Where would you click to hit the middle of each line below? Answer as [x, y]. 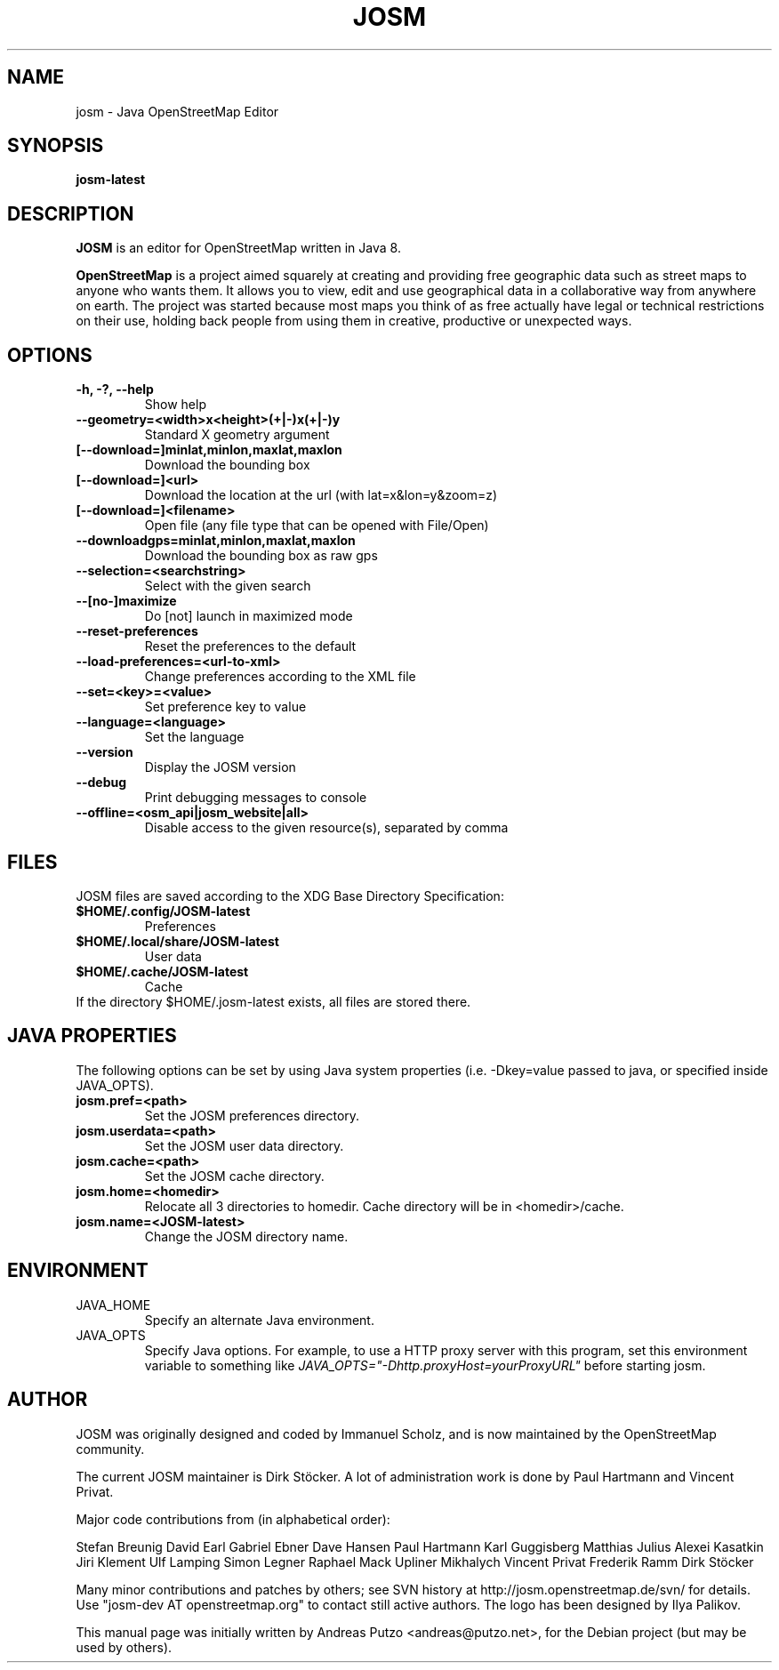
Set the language [194, 737]
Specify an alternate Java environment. [259, 1320]
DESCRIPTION [71, 213]
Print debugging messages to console [256, 798]
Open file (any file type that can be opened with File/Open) [317, 526]
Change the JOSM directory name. [246, 1236]
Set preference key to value [225, 707]
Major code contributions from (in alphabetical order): [233, 1519]
